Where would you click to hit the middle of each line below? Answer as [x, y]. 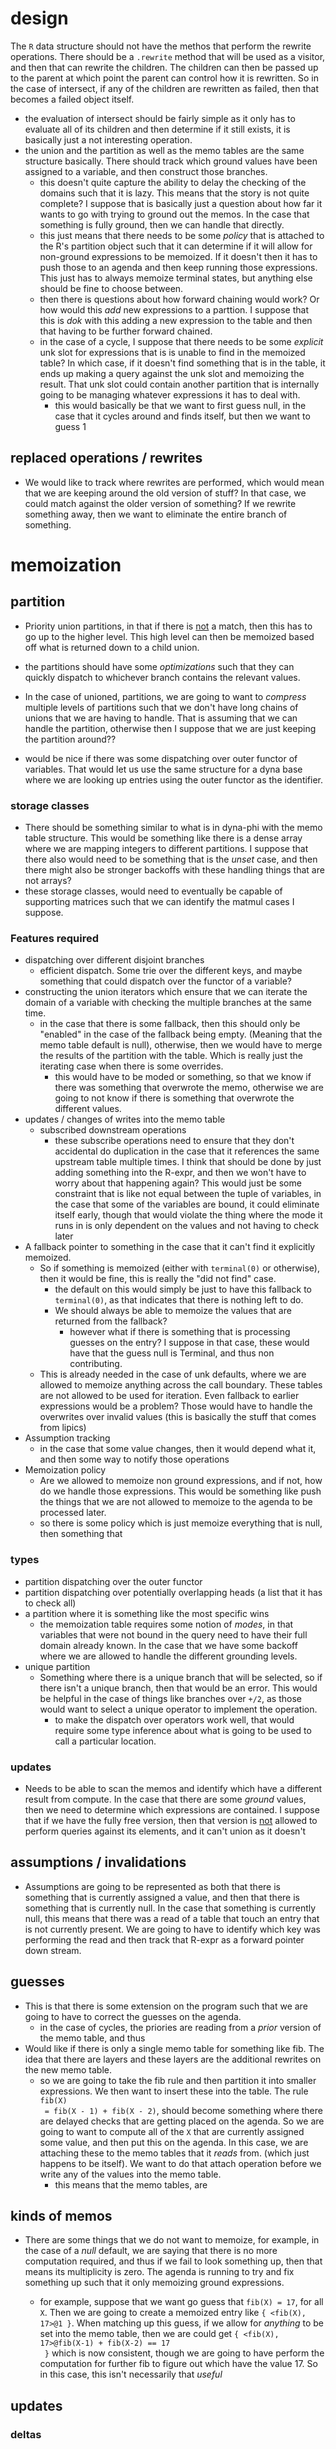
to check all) [50, 1603]
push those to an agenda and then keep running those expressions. [178, 267]
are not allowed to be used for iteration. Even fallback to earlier [169, 1396]
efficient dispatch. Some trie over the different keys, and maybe [171, 971]
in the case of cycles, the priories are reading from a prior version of [180, 2027]
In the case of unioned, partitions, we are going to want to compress [165, 696]
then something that [81, 1534]
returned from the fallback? [111, 1321]
